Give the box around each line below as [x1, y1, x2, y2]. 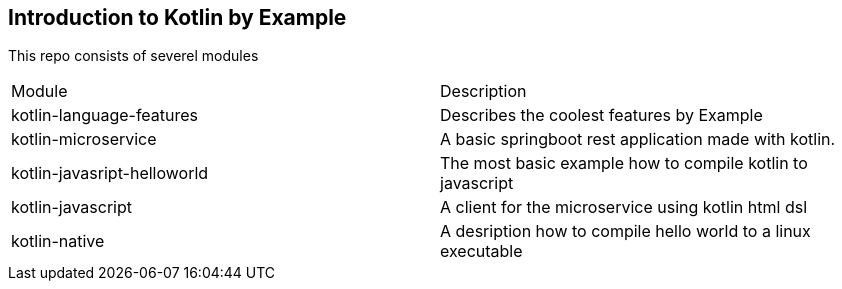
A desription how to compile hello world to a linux [440, 221, 811, 242]
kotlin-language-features [11, 105, 199, 126]
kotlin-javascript [11, 197, 133, 218]
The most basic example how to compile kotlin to [440, 153, 808, 174]
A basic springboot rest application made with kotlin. [440, 129, 836, 150]
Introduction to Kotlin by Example [8, 5, 347, 30]
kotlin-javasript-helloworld [11, 163, 209, 184]
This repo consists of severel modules [8, 47, 259, 65]
